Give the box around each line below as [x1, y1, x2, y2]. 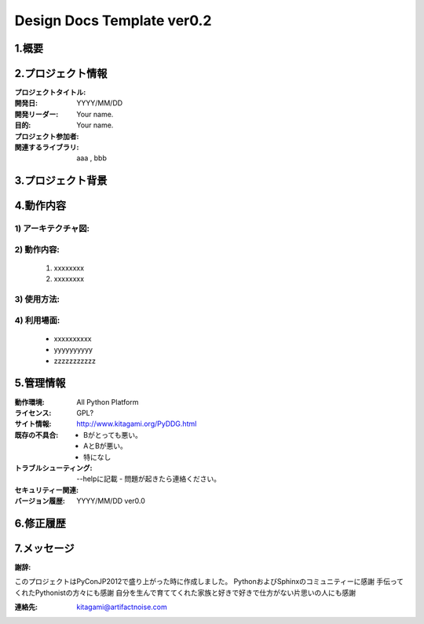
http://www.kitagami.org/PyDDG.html [76, 419, 197, 428]
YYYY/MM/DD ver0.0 [76, 496, 145, 506]
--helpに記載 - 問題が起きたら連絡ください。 [76, 474, 221, 483]
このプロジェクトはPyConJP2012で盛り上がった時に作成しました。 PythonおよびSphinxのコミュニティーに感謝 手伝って [14, 577, 404, 586]
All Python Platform [76, 397, 139, 406]
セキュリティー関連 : [14, 485, 79, 494]
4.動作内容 [14, 199, 67, 212]
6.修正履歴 [14, 516, 67, 530]
